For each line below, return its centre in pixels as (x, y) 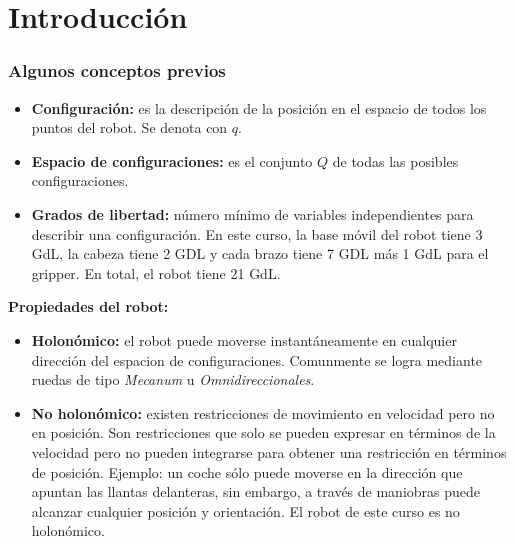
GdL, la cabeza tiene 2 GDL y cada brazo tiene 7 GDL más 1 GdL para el (260, 253)
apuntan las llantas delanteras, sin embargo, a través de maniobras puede (256, 491)
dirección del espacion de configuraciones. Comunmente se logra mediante (257, 359)
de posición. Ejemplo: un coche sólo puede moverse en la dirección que (247, 471)
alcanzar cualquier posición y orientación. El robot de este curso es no (245, 510)
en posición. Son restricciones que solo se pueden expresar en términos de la (263, 432)
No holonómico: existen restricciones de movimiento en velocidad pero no (263, 412)
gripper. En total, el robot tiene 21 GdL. (156, 272)
